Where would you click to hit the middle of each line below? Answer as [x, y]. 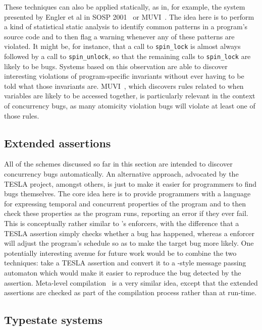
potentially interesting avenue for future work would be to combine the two [120, 253]
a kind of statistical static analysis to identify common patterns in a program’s [126, 26]
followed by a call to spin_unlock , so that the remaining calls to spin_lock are [127, 56]
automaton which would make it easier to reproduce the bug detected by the [123, 272]
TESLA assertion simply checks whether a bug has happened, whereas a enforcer [129, 233]
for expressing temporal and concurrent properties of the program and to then [125, 203]
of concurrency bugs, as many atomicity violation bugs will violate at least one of [130, 106]
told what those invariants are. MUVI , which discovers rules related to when [124, 86]
